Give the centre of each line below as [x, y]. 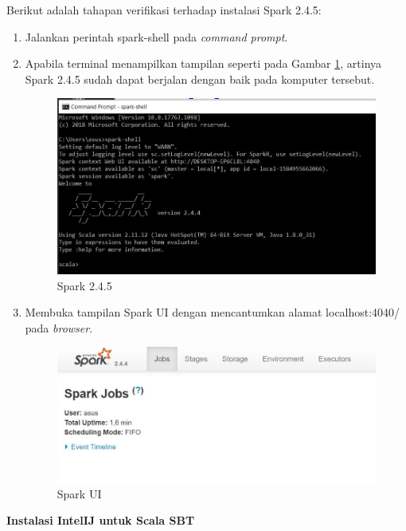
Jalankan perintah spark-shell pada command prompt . [156, 36]
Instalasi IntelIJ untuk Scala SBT [101, 520]
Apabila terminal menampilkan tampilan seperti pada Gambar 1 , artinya [203, 63]
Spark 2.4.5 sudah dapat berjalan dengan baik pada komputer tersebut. [200, 79]
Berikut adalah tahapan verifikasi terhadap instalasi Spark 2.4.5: [164, 10]
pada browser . [59, 327]
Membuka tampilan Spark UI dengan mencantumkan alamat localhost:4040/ [213, 312]
